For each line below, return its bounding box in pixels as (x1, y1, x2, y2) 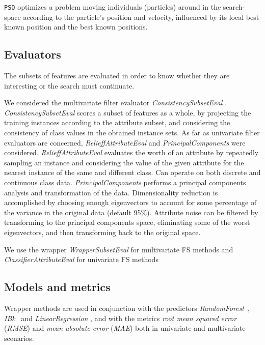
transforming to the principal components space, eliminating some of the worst (4, 217, 250, 227)
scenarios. (4, 332, 34, 343)
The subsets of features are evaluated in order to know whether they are (4, 70, 230, 81)
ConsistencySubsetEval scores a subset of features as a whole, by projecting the (4, 107, 251, 118)
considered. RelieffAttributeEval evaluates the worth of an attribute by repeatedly (4, 147, 259, 158)
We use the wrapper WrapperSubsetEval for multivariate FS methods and (4, 244, 233, 254)
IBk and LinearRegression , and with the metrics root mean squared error (4, 312, 237, 323)
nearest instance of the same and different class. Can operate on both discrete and (4, 167, 261, 178)
